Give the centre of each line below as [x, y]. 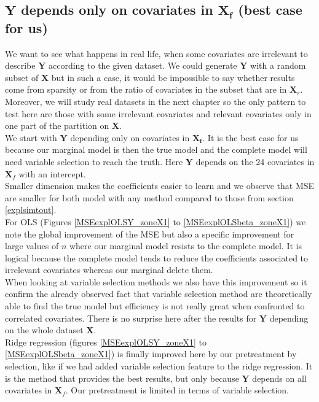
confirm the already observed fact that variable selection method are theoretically [159, 294]
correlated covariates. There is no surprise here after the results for [131, 318]
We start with [31, 137]
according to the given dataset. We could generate [143, 65]
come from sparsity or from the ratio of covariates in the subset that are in [146, 89]
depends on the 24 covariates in [255, 161]
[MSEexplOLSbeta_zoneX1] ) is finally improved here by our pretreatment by [151, 354]
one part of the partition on [57, 126]
